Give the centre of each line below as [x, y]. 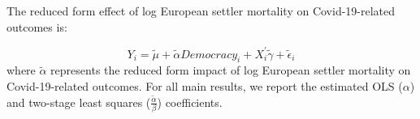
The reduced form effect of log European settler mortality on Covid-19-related [201, 11]
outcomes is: [37, 26]
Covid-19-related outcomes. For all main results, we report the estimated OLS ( [205, 86]
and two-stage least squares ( [79, 102]
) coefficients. [190, 102]
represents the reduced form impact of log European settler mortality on [231, 70]
